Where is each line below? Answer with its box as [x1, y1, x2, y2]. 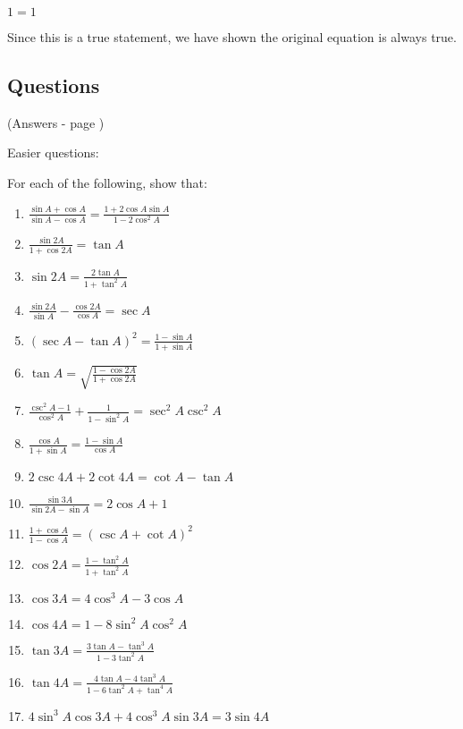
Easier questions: [7, 143, 99, 162]
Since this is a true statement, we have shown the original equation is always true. [7, 28, 457, 46]
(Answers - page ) [7, 113, 105, 131]
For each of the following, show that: [7, 173, 207, 191]
